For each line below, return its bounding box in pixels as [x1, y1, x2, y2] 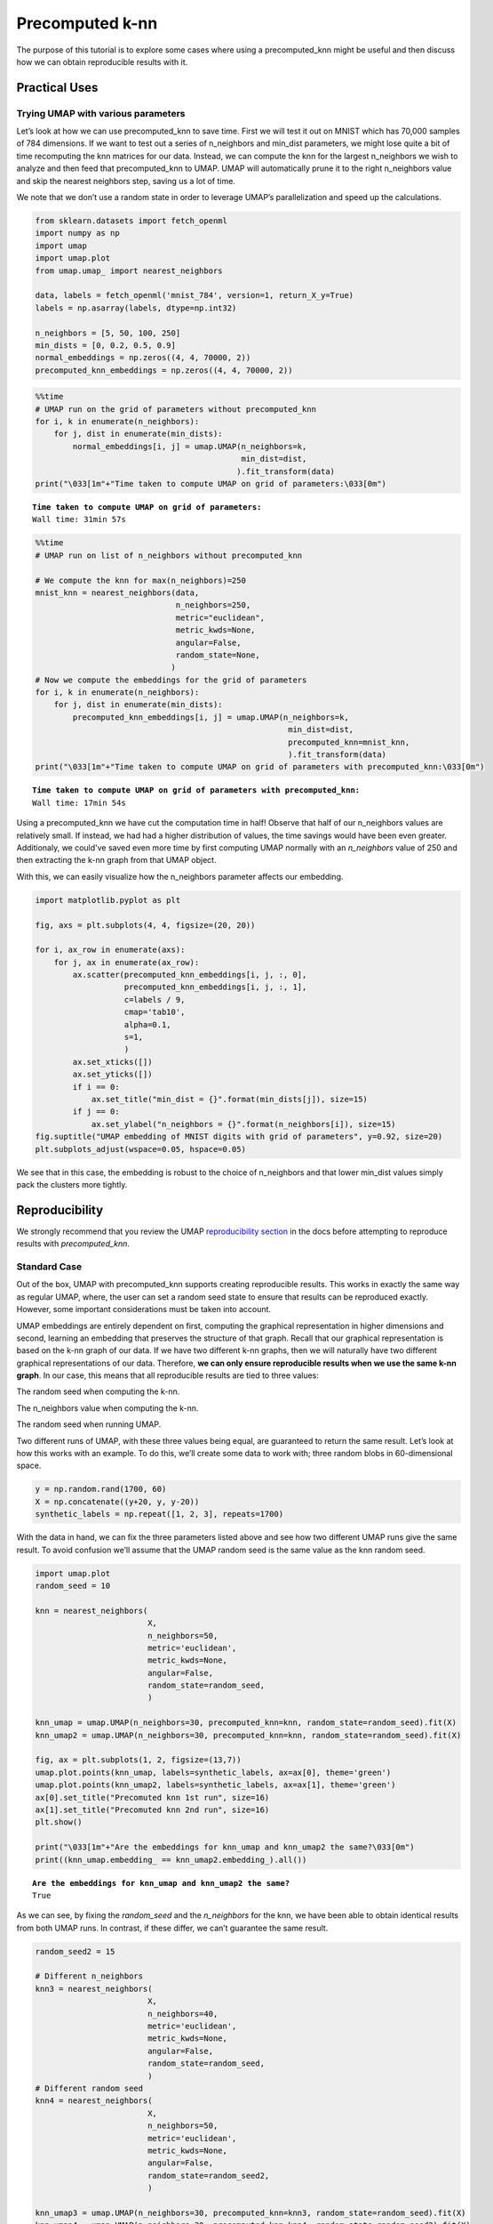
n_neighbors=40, [147, 2009, 219, 2019]
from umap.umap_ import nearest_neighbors [35, 265, 223, 276]
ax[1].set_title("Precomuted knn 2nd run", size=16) [35, 1804, 270, 1815]
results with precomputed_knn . [16, 1238, 131, 1249]
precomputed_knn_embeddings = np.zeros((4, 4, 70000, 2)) [35, 365, 293, 375]
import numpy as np [35, 228, 120, 238]
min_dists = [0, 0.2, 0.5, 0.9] [35, 340, 177, 351]
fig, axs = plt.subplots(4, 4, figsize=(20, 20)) [35, 920, 256, 930]
